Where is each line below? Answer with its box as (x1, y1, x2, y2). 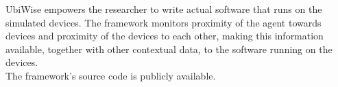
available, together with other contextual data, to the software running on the (5, 41, 333, 56)
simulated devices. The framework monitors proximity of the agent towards (5, 15, 322, 29)
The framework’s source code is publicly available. (5, 68, 216, 82)
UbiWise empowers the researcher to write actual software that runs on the (5, 2, 322, 16)
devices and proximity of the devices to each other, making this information (5, 29, 324, 43)
